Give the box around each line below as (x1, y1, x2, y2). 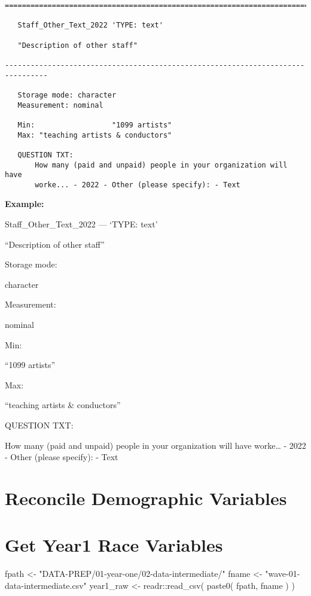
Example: (5, 197, 44, 210)
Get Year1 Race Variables (5, 533, 223, 557)
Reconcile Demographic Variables (5, 485, 287, 510)
